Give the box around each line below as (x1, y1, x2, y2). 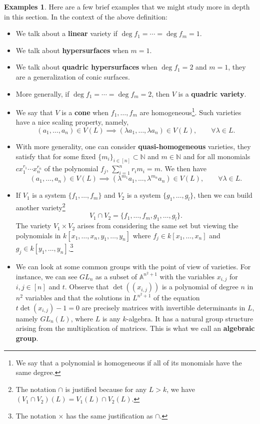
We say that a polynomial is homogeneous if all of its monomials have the (15, 357, 242, 367)
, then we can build (193, 190, 252, 200)
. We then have (160, 163, 207, 174)
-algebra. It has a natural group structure (126, 313, 253, 323)
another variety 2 (15, 201, 65, 212)
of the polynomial (44, 163, 98, 174)
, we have (166, 383, 195, 394)
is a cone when (61, 107, 109, 117)
